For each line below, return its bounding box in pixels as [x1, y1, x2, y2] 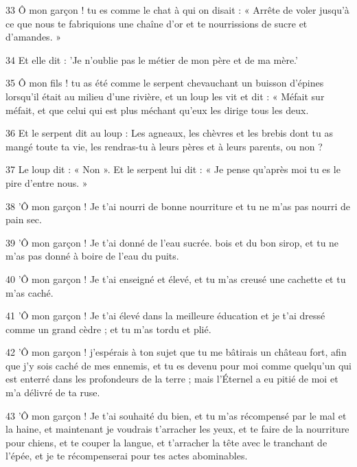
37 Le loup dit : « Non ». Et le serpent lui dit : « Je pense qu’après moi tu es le [5, 162, 341, 176]
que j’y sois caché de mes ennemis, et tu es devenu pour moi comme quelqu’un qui [5, 358, 352, 372]
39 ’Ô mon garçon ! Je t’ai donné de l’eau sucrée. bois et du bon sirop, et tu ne [5, 235, 339, 249]
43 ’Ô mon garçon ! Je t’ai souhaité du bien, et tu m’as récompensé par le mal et [5, 408, 347, 422]
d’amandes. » [5, 30, 61, 44]
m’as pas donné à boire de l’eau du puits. [5, 249, 179, 263]
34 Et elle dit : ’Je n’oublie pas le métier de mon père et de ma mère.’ [5, 52, 298, 67]
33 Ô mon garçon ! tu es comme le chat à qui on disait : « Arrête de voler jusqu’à [5, 3, 349, 16]
